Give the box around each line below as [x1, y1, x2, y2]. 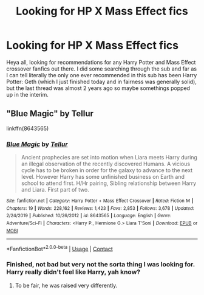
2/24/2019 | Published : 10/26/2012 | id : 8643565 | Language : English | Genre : [6, 213, 172, 219]
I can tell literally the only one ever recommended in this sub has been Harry [6, 71, 197, 78]
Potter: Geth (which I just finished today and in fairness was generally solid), [6, 78, 197, 85]
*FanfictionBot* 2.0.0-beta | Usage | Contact [6, 244, 114, 252]
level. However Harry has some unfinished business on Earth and [21, 173, 185, 181]
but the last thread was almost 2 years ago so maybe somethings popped [6, 84, 190, 92]
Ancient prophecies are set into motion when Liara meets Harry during [21, 154, 197, 161]
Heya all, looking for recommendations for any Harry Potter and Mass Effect [6, 58, 196, 66]
